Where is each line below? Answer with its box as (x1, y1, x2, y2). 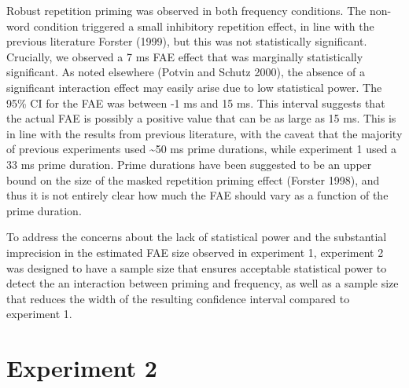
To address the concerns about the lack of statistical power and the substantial (6, 229, 387, 245)
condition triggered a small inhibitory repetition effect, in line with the (33, 17, 374, 34)
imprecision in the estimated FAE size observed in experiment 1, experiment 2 (6, 243, 384, 260)
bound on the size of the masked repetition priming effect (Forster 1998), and (6, 171, 380, 188)
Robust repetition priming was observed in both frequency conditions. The (6, 2, 367, 18)
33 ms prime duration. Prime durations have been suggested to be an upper (6, 156, 372, 172)
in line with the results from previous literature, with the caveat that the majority (6, 125, 403, 141)
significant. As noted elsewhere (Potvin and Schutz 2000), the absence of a (6, 64, 365, 80)
